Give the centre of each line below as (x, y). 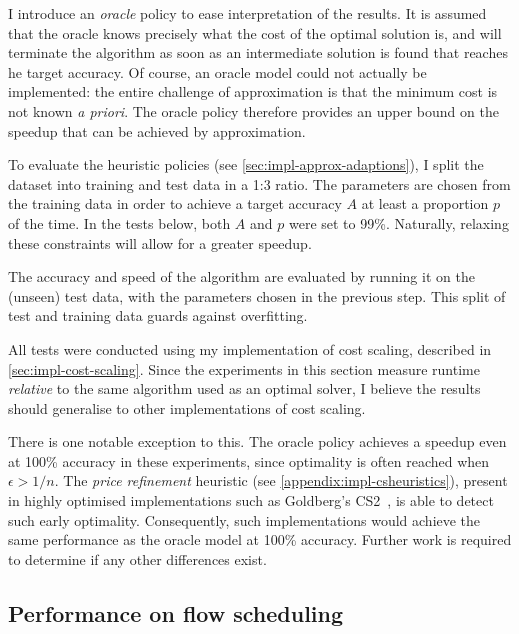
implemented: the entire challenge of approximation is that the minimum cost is (253, 91)
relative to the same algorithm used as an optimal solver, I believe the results (244, 388)
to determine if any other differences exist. (137, 558)
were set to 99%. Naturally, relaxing (398, 222)
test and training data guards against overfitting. (158, 315)
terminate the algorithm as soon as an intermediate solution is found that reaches (258, 52)
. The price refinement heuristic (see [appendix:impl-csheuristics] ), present (281, 480)
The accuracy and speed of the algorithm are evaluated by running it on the (241, 276)
